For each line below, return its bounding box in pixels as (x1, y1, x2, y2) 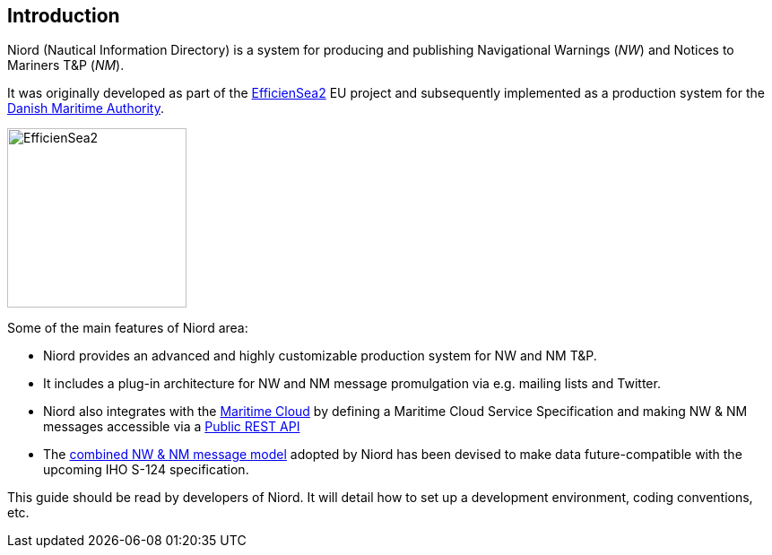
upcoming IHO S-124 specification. (43, 462, 249, 478)
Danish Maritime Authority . (7, 100, 165, 117)
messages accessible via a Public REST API (43, 419, 300, 435)
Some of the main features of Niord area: (7, 320, 248, 336)
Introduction (7, 4, 120, 27)
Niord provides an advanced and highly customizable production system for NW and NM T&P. (43, 348, 597, 364)
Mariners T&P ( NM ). (7, 57, 125, 74)
